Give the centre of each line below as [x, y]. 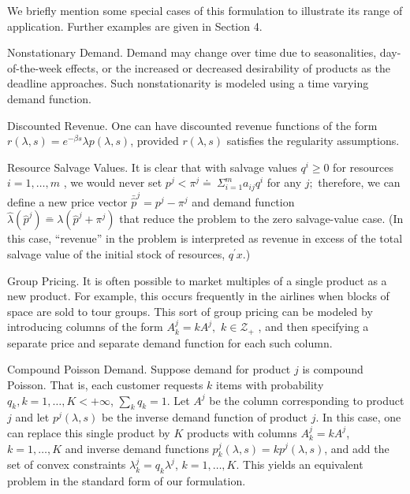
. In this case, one [358, 417]
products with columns [242, 432]
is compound [333, 369]
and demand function [243, 201]
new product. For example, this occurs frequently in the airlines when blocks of [198, 296]
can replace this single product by [89, 432]
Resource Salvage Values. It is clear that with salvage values [152, 167]
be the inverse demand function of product [205, 417]
